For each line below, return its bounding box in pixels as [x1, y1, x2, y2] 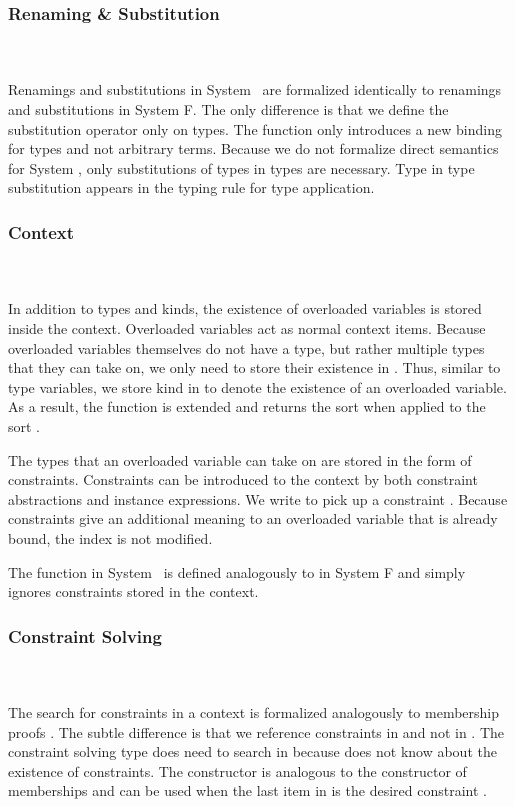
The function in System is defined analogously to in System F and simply [8, 561, 466, 582]
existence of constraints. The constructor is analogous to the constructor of [8, 760, 467, 781]
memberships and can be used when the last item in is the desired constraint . [8, 780, 487, 801]
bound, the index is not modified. [8, 527, 213, 548]
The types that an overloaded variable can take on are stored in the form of [8, 449, 472, 470]
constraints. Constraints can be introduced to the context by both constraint [8, 469, 478, 490]
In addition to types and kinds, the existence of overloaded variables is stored [8, 298, 482, 319]
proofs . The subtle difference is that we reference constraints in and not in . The [8, 721, 504, 742]
